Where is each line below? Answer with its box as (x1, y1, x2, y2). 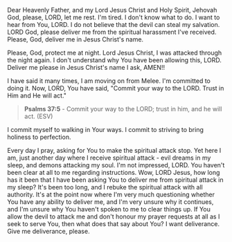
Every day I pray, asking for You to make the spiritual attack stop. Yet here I (7, 147, 222, 154)
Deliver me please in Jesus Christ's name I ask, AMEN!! (7, 64, 165, 71)
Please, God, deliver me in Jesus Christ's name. (7, 35, 144, 44)
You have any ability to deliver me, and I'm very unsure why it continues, (7, 198, 214, 206)
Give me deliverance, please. (7, 227, 90, 235)
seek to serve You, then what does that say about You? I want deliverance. (7, 220, 220, 227)
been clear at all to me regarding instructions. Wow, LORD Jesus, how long (7, 169, 220, 176)
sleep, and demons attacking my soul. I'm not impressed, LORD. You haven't (7, 161, 225, 169)
